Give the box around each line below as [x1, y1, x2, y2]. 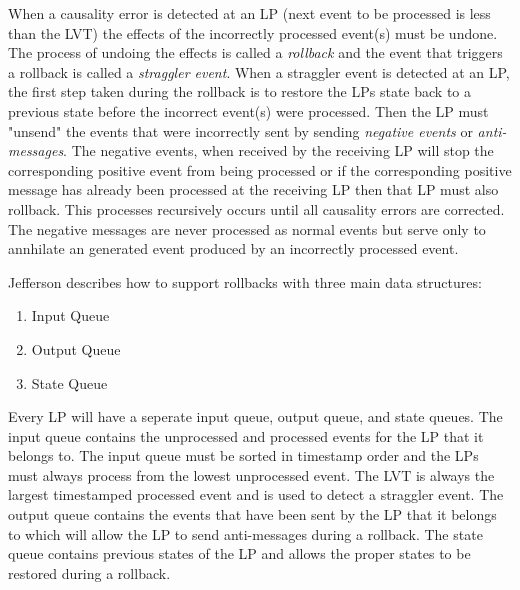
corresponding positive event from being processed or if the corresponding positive [8, 159, 512, 180]
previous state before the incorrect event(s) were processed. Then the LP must [8, 100, 489, 121]
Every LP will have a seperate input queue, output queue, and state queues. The [8, 406, 503, 427]
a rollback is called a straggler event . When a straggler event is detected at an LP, [8, 61, 510, 82]
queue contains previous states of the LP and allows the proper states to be [8, 543, 471, 564]
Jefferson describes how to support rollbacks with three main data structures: [8, 271, 482, 292]
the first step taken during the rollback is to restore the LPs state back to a [8, 81, 472, 102]
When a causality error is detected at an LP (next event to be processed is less [8, 3, 491, 23]
